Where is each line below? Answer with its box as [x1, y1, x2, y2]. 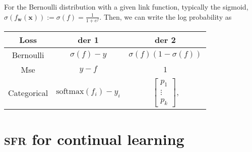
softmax [56, 87, 84, 95]
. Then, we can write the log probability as [99, 11, 232, 22]
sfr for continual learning [4, 128, 184, 149]
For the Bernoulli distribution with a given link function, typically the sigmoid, [4, 2, 248, 12]
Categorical [8, 86, 48, 98]
